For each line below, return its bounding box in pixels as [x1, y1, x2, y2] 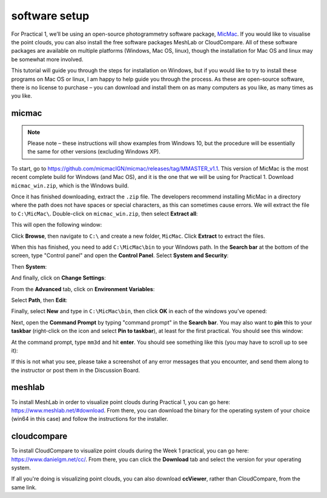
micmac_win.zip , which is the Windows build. [11, 182, 130, 189]
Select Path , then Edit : [11, 296, 68, 303]
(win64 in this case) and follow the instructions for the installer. [11, 416, 168, 423]
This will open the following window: [11, 221, 102, 229]
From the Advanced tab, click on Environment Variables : [11, 285, 155, 292]
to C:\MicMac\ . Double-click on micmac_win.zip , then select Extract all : [11, 210, 198, 217]
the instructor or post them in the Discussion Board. [11, 366, 140, 374]
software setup [11, 9, 90, 22]
